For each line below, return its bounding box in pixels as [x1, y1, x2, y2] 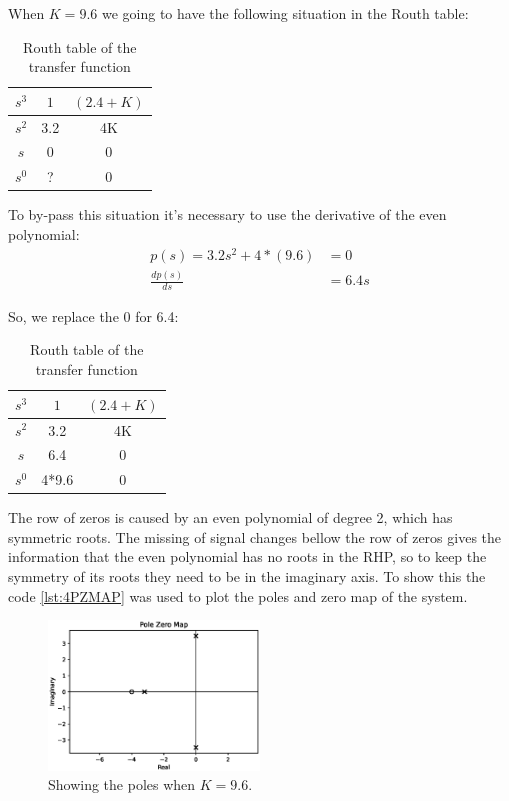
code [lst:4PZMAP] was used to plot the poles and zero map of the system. [8, 585, 468, 606]
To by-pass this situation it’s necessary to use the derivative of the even [8, 204, 447, 225]
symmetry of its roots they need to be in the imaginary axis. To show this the [8, 566, 486, 587]
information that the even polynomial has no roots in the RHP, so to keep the [8, 546, 487, 567]
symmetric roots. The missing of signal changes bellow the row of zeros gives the [8, 526, 502, 547]
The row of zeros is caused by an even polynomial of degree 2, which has [8, 507, 453, 528]
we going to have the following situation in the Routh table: [101, 3, 469, 23]
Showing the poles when [48, 774, 196, 795]
